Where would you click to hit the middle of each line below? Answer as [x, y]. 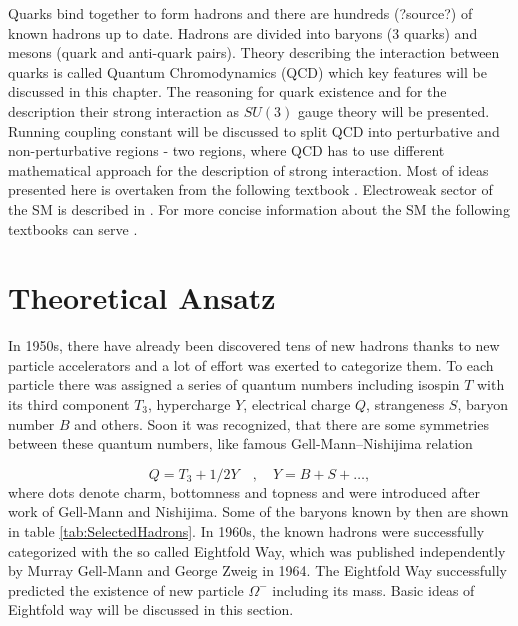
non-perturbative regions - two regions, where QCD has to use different [226, 150]
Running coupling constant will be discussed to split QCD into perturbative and [254, 130]
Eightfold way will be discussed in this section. [151, 609]
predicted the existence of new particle [126, 589]
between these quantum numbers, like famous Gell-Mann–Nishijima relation [240, 443]
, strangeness [405, 404]
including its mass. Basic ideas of [373, 589]
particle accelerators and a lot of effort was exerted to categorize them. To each [251, 364]
